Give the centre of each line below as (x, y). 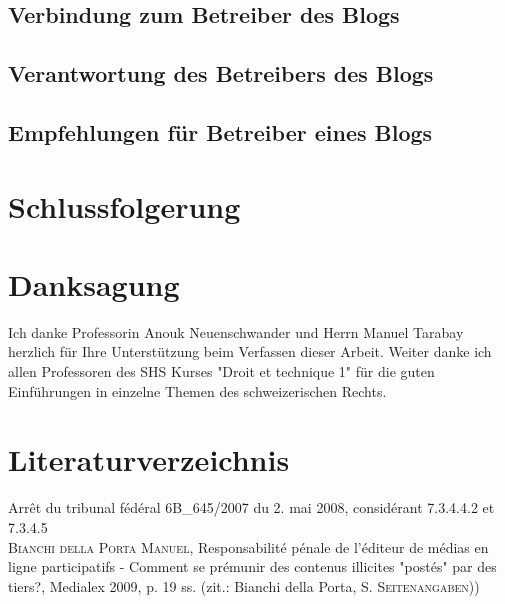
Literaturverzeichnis (149, 459)
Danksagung (94, 283)
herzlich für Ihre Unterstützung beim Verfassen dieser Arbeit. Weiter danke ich (250, 351)
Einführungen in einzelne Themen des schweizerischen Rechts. (197, 390)
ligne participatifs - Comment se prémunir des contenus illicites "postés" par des (252, 566)
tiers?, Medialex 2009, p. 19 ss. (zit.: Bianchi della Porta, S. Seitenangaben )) (244, 585)
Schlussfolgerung (124, 205)
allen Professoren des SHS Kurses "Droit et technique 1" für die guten (221, 371)
